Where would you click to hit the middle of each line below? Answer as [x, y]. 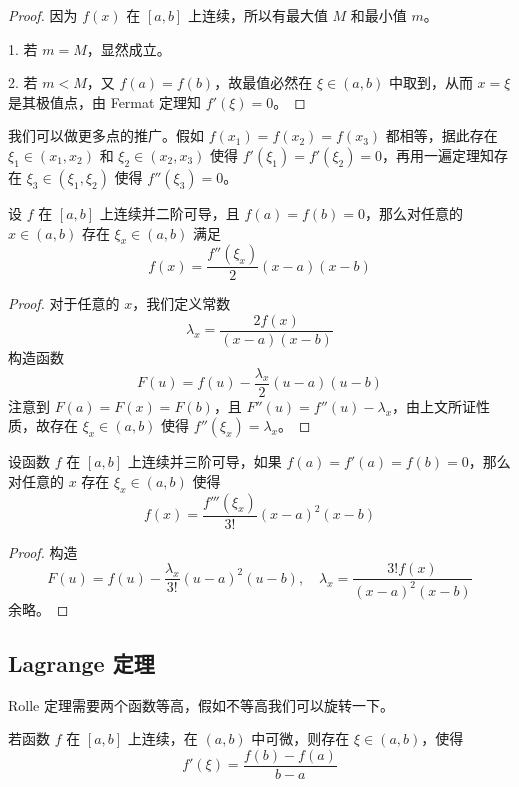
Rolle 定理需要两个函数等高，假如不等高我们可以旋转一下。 [201, 704]
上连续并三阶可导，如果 [204, 461]
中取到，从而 [430, 82]
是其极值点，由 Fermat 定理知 [105, 101]
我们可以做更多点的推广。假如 [106, 135]
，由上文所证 [434, 405]
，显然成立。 [128, 48]
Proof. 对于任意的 [64, 303]
